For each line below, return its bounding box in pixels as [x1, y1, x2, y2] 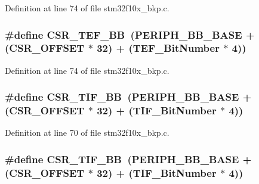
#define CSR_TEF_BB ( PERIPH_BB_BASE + [5, 27, 255, 42]
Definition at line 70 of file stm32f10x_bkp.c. [5, 126, 169, 139]
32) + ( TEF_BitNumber [97, 40, 220, 55]
